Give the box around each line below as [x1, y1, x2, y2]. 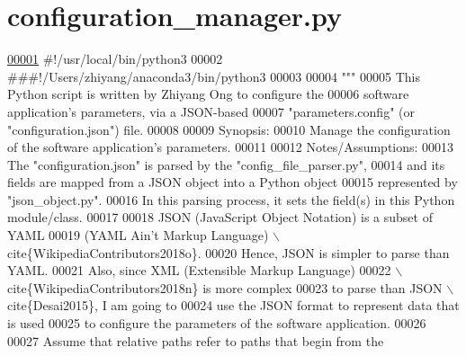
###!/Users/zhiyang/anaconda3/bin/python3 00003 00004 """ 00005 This [7, 67, 420, 85]
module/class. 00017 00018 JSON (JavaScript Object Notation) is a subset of [7, 208, 433, 227]
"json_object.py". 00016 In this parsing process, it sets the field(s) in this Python [7, 190, 455, 209]
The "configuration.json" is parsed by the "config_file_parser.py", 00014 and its [7, 155, 445, 174]
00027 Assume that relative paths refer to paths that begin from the [7, 331, 384, 350]
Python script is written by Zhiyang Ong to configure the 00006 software [7, 85, 409, 103]
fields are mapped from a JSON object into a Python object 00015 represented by [7, 173, 458, 191]
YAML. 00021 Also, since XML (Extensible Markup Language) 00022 [7, 261, 391, 280]
